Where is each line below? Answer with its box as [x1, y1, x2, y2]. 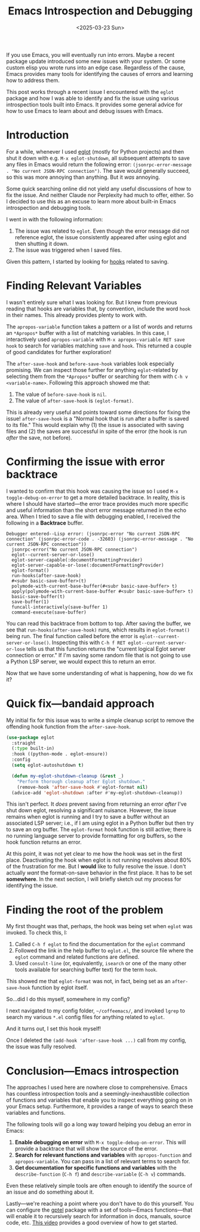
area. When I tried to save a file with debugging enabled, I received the [6, 513, 180, 520]
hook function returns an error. [6, 838, 82, 846]
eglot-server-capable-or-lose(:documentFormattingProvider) [11, 562, 164, 568]
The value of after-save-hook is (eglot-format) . [14, 397, 134, 404]
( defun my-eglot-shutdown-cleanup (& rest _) [11, 773, 124, 779]
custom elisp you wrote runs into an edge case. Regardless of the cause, [6, 64, 186, 71]
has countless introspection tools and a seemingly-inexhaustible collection [6, 1090, 190, 1097]
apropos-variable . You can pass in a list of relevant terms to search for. [14, 1158, 190, 1165]
